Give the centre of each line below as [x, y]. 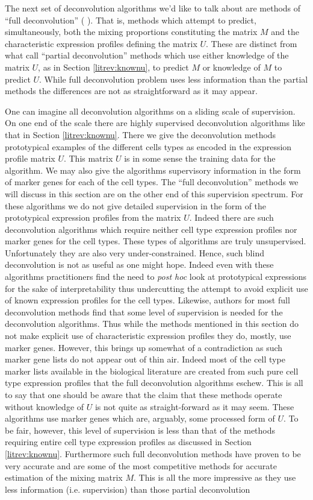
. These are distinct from [252, 43]
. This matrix [88, 158]
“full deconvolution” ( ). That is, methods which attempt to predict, [131, 20]
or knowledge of [231, 67]
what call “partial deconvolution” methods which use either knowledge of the [147, 55]
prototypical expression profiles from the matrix [93, 217]
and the [285, 32]
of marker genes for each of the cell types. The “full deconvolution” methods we [152, 182]
